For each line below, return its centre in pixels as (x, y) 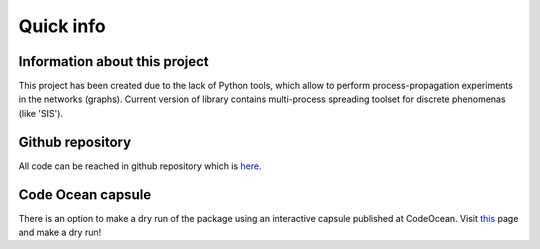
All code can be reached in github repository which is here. (140, 166)
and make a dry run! (60, 232)
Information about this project (113, 61)
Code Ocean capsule (85, 194)
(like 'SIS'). (41, 113)
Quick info (62, 26)
